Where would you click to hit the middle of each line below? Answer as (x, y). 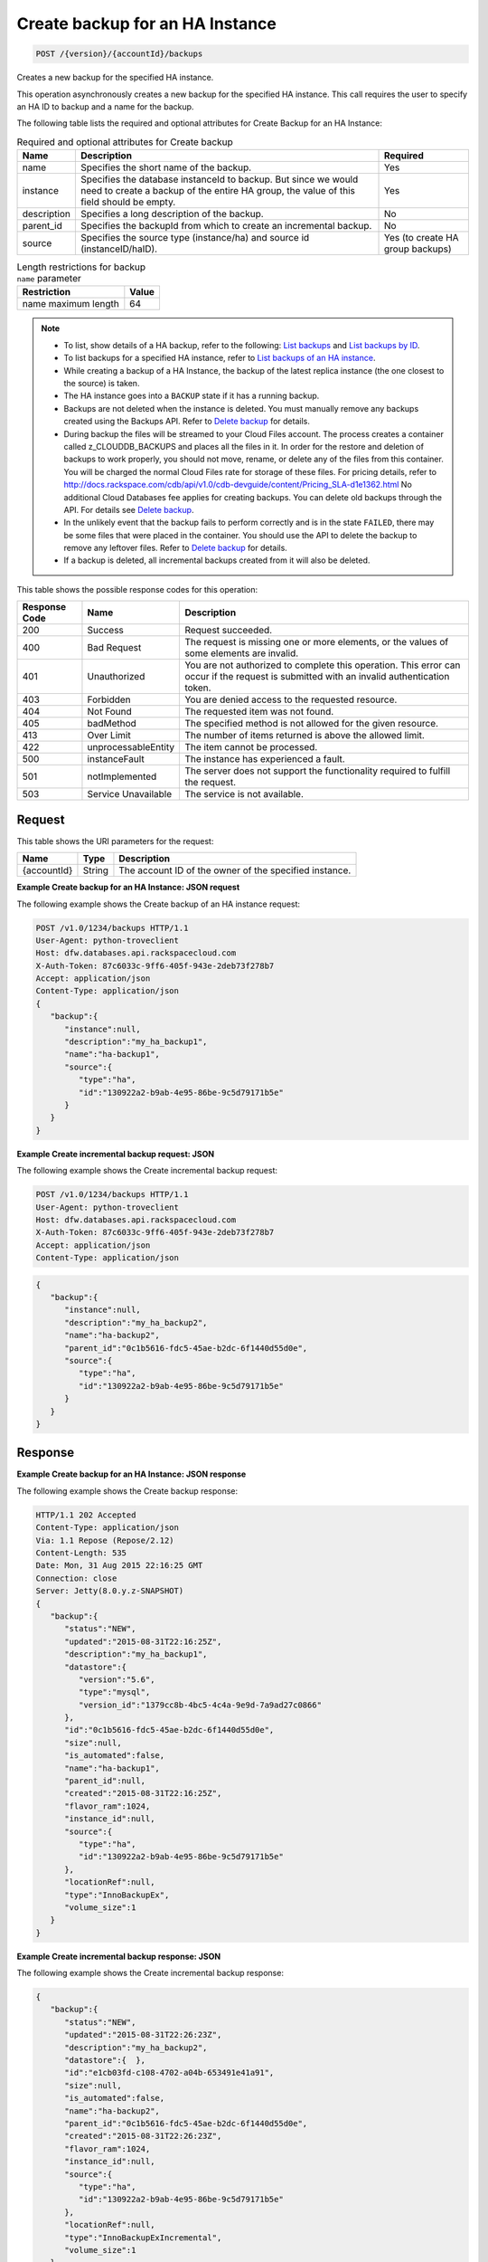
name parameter (49, 279)
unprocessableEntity (131, 747)
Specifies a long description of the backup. (172, 214)
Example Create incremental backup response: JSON (119, 1956)
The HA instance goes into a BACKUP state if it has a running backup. (192, 396)
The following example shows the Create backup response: (127, 1491)
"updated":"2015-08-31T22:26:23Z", (143, 2035)
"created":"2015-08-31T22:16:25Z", (143, 1793)
